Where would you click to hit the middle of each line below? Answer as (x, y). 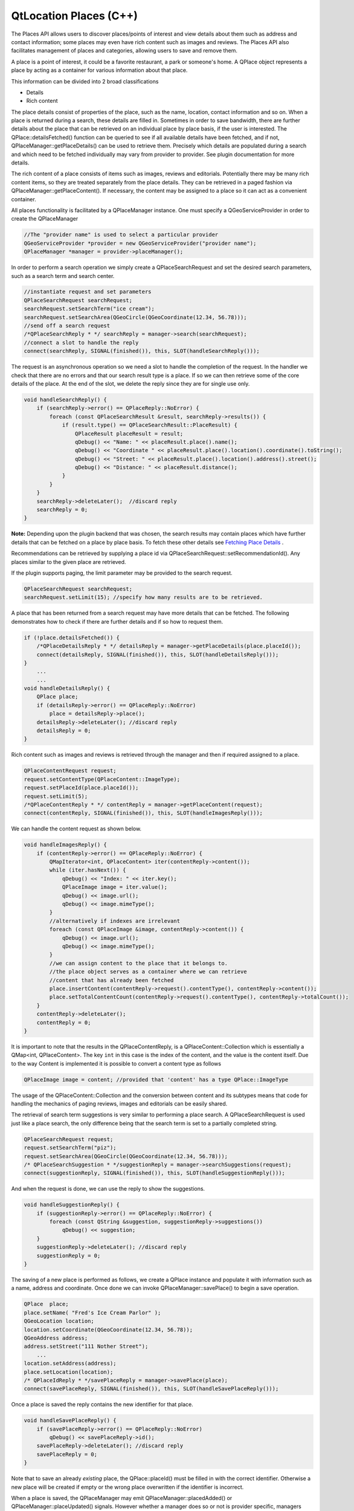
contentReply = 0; (64, 1022)
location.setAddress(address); (70, 1364)
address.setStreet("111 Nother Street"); (86, 1347)
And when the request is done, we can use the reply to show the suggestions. (108, 1189)
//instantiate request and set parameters (88, 292)
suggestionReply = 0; (69, 1255)
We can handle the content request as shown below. (76, 829)
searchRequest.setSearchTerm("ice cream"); (89, 309)
